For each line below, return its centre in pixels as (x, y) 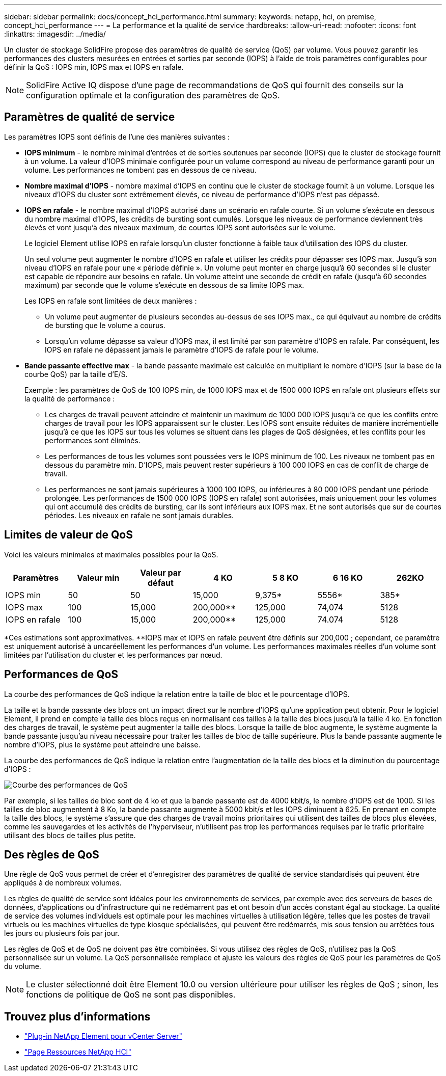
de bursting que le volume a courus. (105, 325)
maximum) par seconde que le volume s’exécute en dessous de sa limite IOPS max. (164, 285)
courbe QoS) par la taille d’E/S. (76, 374)
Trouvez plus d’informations (77, 1016)
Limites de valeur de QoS (68, 535)
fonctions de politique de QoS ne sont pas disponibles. (131, 995)
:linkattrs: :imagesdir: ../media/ (55, 34)
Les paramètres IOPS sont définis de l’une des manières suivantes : (117, 137)
